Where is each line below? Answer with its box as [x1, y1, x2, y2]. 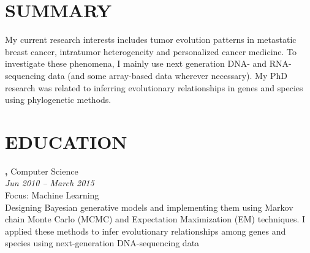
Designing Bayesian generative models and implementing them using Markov [5, 200, 293, 213]
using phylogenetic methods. [5, 93, 112, 106]
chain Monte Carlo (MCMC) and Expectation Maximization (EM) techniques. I [5, 213, 306, 225]
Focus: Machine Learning [5, 189, 99, 201]
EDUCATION [5, 129, 127, 154]
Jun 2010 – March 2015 [5, 176, 94, 189]
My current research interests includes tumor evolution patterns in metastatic [5, 33, 297, 46]
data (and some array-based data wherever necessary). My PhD [48, 69, 288, 81]
